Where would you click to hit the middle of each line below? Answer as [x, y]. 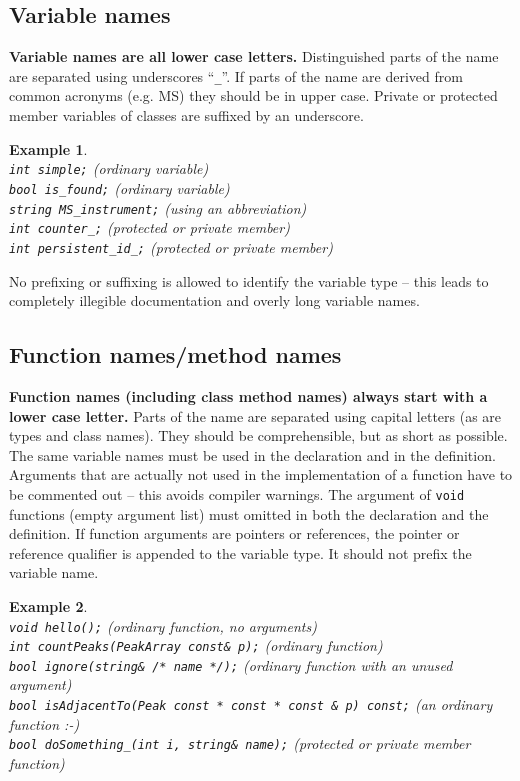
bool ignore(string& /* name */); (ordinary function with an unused [231, 664]
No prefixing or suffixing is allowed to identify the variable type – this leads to [249, 280]
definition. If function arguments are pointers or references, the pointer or [234, 533]
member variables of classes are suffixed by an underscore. [186, 115]
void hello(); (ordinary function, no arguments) [163, 625]
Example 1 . [48, 148]
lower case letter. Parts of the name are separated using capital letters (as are [255, 415]
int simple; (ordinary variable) [109, 168]
